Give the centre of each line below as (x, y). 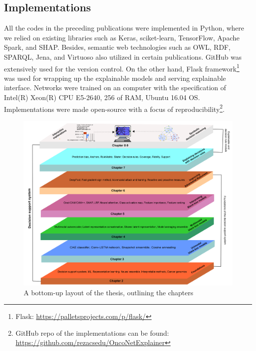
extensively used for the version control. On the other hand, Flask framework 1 (122, 68)
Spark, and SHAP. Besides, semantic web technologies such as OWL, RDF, (117, 47)
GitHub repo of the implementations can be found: (92, 333)
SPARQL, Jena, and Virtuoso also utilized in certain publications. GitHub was (123, 56)
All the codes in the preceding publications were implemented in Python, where (124, 28)
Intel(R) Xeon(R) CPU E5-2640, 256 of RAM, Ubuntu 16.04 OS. (102, 97)
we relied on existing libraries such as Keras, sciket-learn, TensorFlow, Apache (122, 37)
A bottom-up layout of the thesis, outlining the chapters (109, 292)
